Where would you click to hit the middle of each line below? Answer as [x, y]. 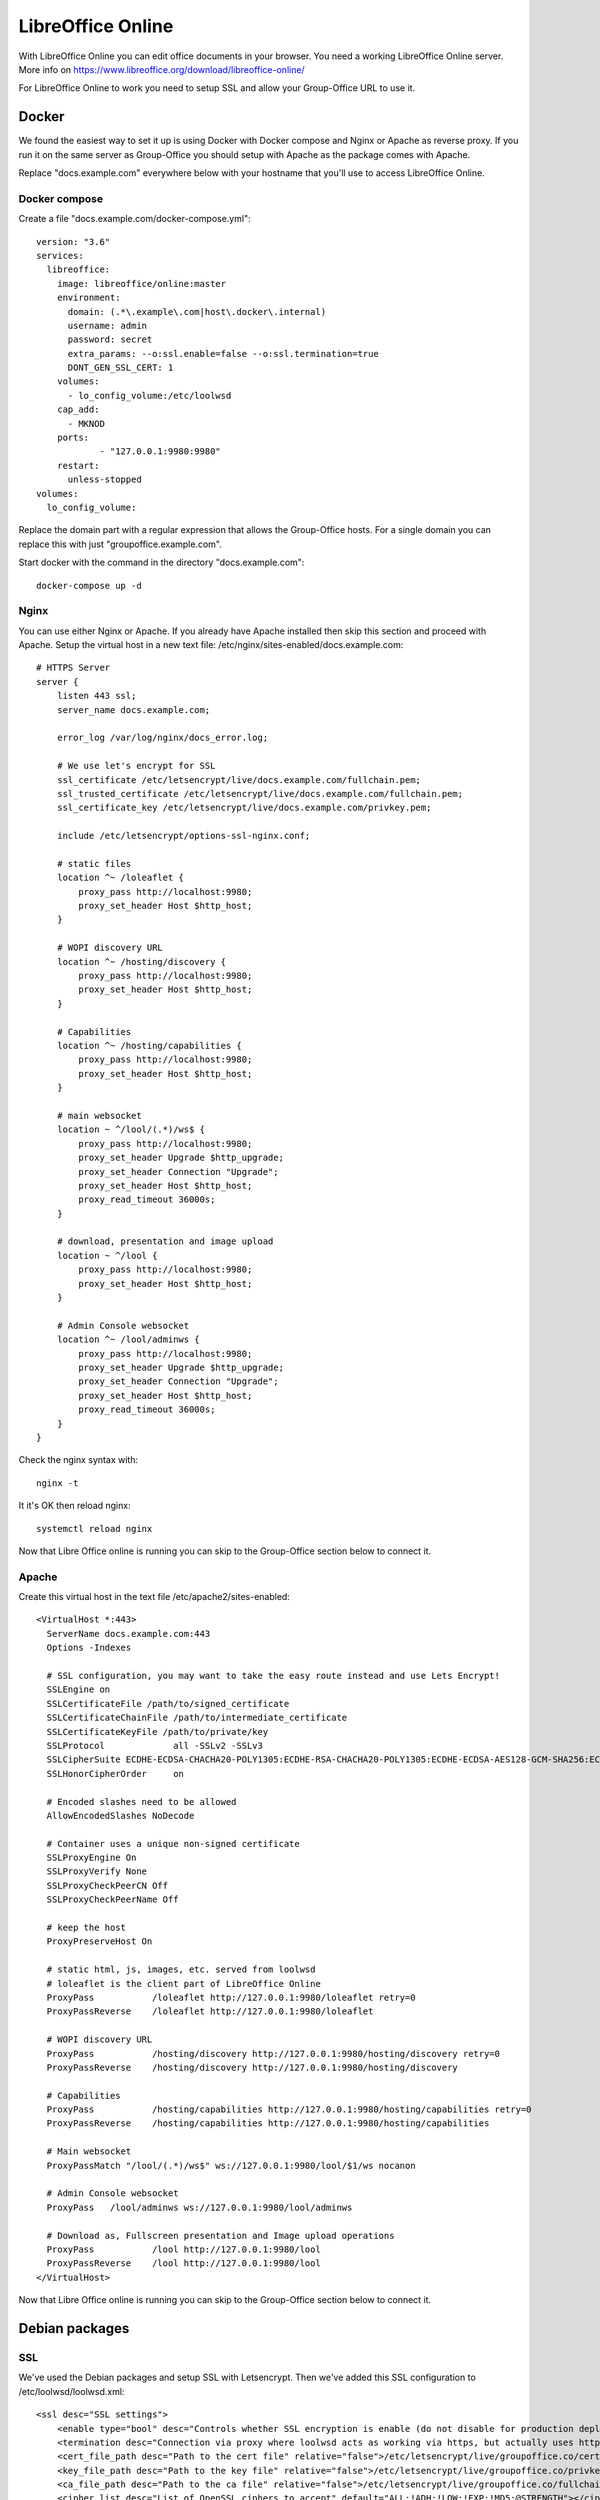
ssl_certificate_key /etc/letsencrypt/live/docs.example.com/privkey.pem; [244, 808]
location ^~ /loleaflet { [120, 878]
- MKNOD [86, 423]
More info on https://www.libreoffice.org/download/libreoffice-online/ [161, 69]
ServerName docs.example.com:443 [128, 1633]
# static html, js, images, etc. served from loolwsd [181, 1969]
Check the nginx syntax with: [78, 1460]
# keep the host [86, 1928]
